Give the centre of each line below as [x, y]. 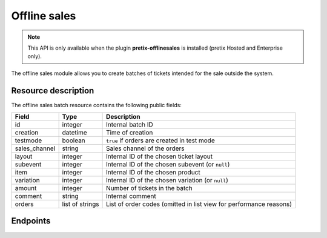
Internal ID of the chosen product [153, 173]
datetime [74, 133]
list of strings [81, 204]
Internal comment [131, 196]
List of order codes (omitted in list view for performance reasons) [199, 204]
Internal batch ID [130, 125]
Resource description [53, 91]
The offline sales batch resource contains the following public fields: [96, 105]
